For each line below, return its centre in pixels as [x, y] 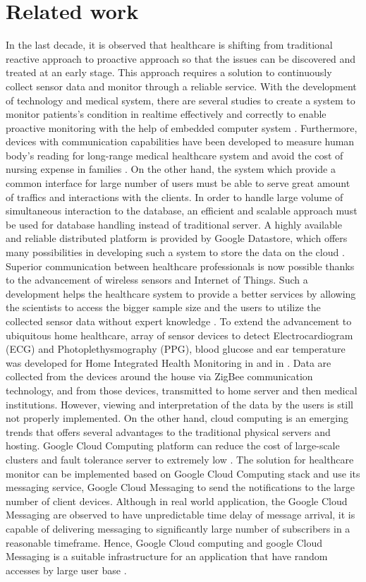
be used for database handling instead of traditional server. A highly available [174, 224]
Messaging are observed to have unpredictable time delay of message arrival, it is [181, 515]
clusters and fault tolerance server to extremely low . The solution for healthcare [180, 459]
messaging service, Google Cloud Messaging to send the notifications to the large [180, 487]
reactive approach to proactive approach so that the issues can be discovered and [181, 58]
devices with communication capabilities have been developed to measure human [180, 141]
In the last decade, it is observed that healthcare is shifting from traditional [169, 45]
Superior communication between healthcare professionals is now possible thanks [180, 266]
